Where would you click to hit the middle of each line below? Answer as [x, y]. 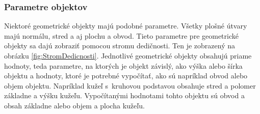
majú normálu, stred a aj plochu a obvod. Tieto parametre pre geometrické [121, 35]
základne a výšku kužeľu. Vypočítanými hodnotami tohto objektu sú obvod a [124, 95]
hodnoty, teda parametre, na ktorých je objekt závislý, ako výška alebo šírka [123, 65]
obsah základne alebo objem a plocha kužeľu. [74, 105]
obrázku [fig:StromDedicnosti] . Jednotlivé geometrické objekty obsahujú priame [128, 55]
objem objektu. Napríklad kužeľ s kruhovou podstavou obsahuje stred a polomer [130, 85]
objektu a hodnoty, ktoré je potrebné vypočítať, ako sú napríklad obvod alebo [126, 76]
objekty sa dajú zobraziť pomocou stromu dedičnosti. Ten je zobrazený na [120, 46]
